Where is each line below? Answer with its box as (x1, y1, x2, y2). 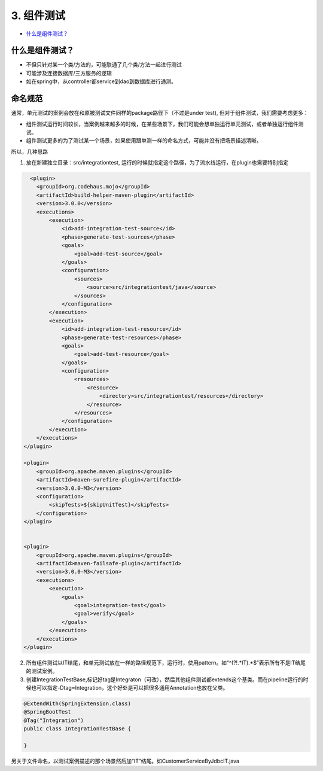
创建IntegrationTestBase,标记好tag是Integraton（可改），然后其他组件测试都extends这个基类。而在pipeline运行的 (26, 676, 303, 683)
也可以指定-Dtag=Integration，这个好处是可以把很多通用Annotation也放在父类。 (31, 684, 228, 691)
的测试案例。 (26, 668, 58, 675)
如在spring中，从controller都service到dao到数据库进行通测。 (26, 78, 176, 85)
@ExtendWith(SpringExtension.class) (23, 700, 132, 707)
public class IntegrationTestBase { (23, 726, 132, 732)
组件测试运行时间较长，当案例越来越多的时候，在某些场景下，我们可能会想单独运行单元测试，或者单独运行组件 (26, 120, 298, 127)
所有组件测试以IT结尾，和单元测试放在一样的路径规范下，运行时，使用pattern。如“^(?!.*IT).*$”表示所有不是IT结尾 (26, 659, 306, 666)
